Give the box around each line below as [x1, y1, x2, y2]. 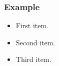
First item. [15, 20, 49, 31]
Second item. [15, 37, 55, 47]
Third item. [15, 54, 51, 64]
